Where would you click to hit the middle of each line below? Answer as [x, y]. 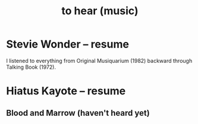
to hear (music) [100, 11]
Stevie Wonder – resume [68, 44]
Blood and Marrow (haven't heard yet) [78, 113]
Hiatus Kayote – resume [66, 91]
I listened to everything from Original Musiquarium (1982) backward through [99, 61]
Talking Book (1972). [31, 67]
